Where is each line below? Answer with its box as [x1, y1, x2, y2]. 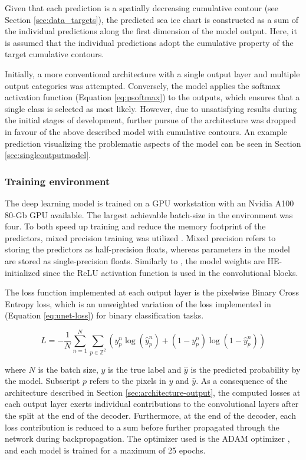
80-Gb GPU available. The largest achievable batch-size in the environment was [5, 208, 293, 221]
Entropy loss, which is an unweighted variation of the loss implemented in [5, 297, 271, 310]
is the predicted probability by [190, 363, 301, 375]
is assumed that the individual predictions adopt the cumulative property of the [5, 36, 294, 48]
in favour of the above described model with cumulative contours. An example [5, 125, 287, 137]
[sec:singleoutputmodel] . [5, 149, 91, 161]
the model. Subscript [5, 374, 80, 387]
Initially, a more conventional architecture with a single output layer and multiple [5, 67, 300, 80]
